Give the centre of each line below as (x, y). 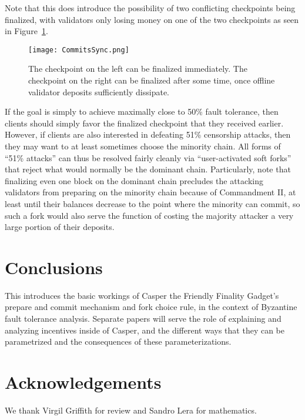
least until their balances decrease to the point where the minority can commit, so (152, 203)
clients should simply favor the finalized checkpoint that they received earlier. (144, 123)
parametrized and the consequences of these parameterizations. (118, 341)
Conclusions (54, 267)
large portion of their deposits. (60, 227)
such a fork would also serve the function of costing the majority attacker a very (149, 215)
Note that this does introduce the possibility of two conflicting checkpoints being (150, 8)
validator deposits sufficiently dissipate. (99, 91)
